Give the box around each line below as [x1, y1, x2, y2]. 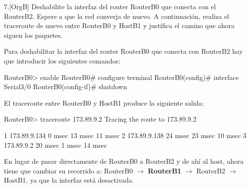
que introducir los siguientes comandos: [4, 55, 120, 65]
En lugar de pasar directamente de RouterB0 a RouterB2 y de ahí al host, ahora [4, 156, 244, 166]
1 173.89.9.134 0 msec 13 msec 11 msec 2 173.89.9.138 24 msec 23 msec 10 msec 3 [4, 130, 247, 140]
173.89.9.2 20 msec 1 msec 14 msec [4, 140, 107, 150]
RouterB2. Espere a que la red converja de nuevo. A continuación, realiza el [4, 11, 230, 21]
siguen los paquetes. [4, 30, 63, 40]
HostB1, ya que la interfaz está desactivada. [4, 175, 134, 185]
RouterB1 [148, 165, 182, 175]
